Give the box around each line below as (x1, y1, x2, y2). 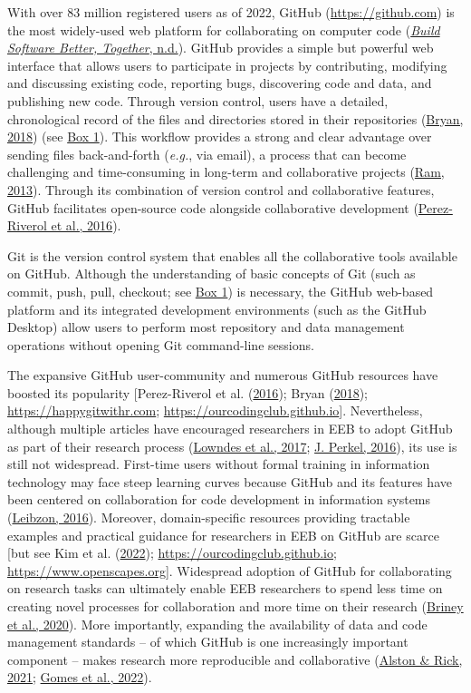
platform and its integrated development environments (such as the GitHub (7, 299, 427, 318)
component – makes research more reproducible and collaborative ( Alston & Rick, (7, 649, 463, 669)
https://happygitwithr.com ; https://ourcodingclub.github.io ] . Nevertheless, (7, 401, 423, 420)
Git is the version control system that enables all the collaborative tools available (7, 246, 457, 265)
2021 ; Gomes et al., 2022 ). (7, 668, 152, 687)
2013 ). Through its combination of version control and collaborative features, (7, 180, 435, 199)
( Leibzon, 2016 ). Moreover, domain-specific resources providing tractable (7, 508, 410, 527)
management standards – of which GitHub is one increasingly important (7, 632, 409, 651)
